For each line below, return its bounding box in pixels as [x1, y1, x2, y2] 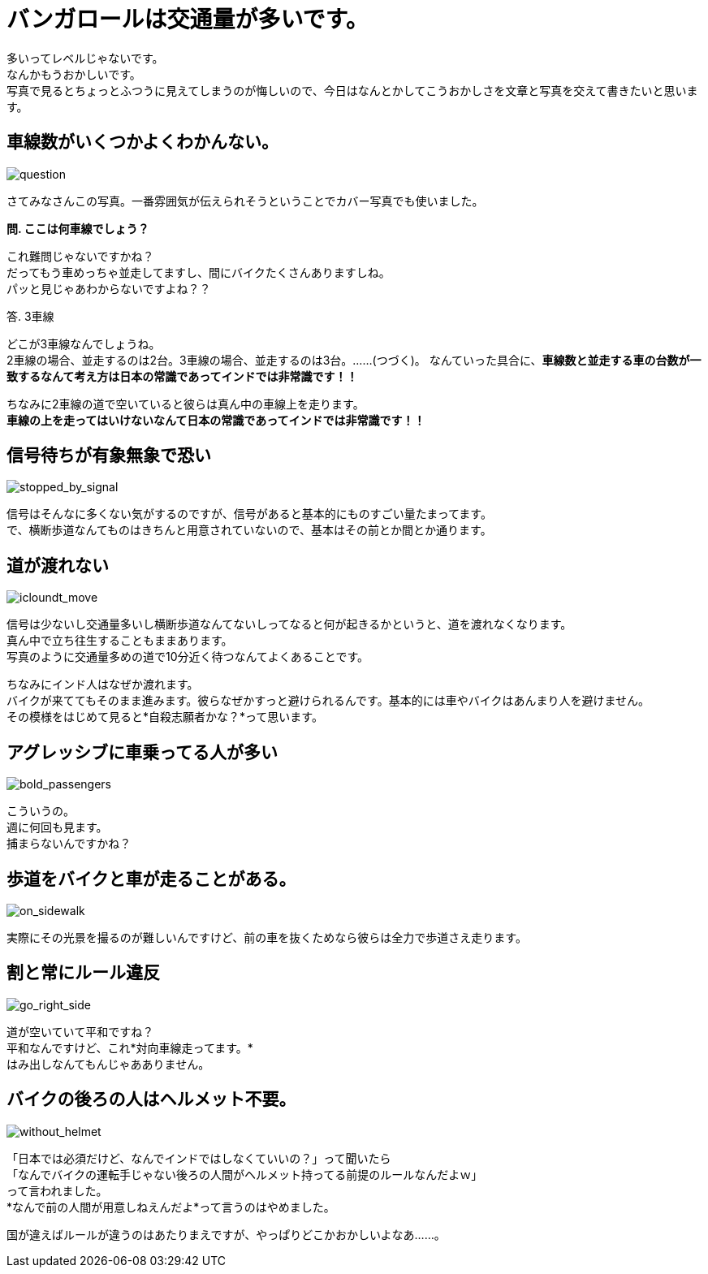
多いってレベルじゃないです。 [6, 50, 164, 65]
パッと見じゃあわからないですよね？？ [6, 281, 211, 296]
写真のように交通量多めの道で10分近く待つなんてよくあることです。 [6, 650, 369, 664]
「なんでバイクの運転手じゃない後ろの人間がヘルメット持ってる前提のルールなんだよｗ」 [6, 1167, 483, 1181]
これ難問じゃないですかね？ [6, 248, 154, 263]
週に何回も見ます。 [6, 820, 108, 835]
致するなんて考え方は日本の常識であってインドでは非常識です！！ [6, 369, 358, 383]
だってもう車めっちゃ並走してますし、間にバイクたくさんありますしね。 [6, 265, 391, 279]
